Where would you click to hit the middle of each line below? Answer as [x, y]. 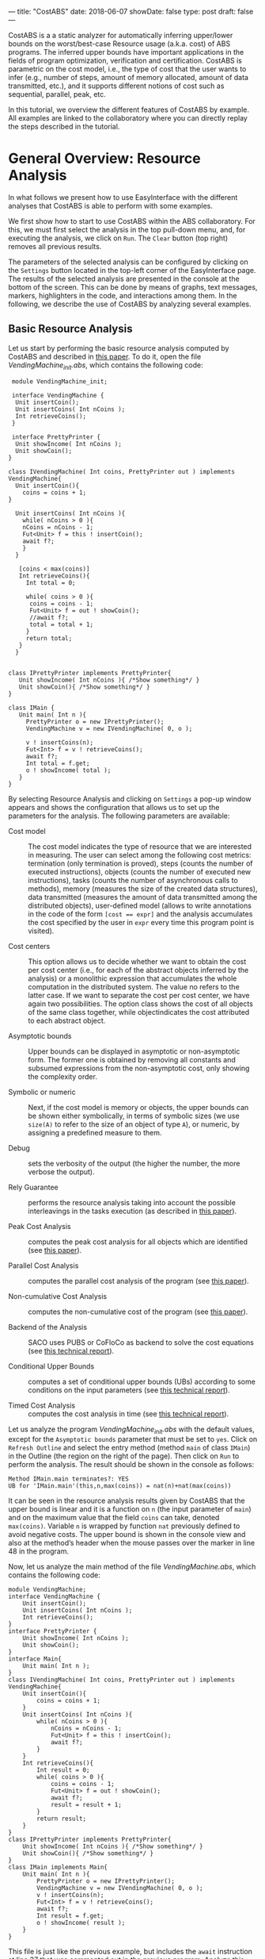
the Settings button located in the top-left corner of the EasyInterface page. [132, 270]
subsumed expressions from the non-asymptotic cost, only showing [139, 1068]
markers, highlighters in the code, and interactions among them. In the [123, 295]
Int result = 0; [63, 1770]
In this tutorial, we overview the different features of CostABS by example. [129, 109]
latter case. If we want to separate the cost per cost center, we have [139, 995]
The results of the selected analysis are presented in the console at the [124, 278]
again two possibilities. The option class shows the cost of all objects [140, 1004]
